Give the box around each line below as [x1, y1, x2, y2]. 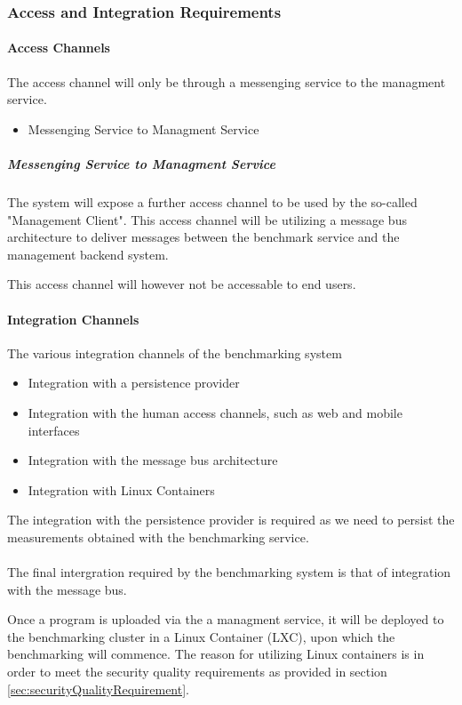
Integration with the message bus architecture [28, 451, 278, 469]
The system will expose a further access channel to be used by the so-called [7, 192, 418, 211]
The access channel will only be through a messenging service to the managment [7, 72, 446, 91]
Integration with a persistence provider [28, 373, 240, 392]
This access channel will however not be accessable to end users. [7, 275, 356, 293]
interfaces [28, 421, 80, 439]
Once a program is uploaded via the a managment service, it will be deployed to [7, 610, 444, 629]
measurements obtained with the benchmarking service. [7, 527, 309, 546]
